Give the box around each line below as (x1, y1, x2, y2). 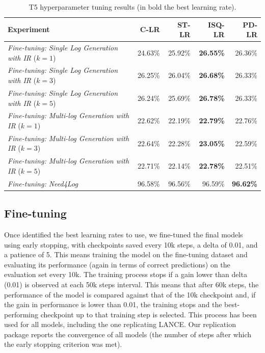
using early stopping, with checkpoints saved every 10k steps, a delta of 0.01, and (4, 239, 258, 250)
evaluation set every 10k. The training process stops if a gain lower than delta (4, 269, 247, 280)
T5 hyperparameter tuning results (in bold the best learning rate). (29, 2, 236, 12)
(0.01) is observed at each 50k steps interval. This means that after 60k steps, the (4, 279, 259, 289)
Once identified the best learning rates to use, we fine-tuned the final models (4, 229, 243, 239)
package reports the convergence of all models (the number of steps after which (4, 329, 252, 339)
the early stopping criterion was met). (4, 339, 122, 349)
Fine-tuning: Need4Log (8, 178, 78, 188)
